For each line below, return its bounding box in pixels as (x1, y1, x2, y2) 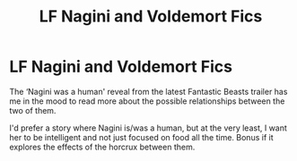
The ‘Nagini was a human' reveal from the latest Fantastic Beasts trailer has (9, 86, 288, 97)
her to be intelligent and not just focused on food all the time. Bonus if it (9, 131, 274, 142)
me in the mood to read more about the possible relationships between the (9, 96, 285, 106)
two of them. (9, 105, 57, 115)
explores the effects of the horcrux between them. (9, 141, 196, 152)
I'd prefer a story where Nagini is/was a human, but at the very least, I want (9, 123, 287, 133)
